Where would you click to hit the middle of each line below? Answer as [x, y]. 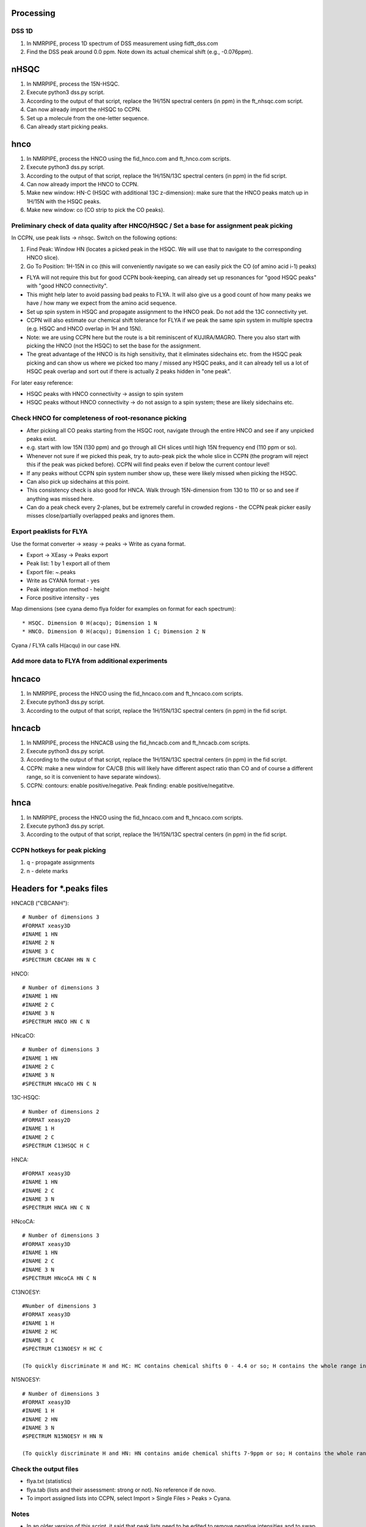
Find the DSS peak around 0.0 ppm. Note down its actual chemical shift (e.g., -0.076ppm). [140, 52]
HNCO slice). [43, 258]
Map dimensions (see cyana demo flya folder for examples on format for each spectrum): [124, 609]
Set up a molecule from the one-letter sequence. [88, 118]
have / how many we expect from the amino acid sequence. [102, 303]
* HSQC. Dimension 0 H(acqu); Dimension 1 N [90, 623]
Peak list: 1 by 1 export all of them [68, 563]
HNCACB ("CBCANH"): [40, 903]
